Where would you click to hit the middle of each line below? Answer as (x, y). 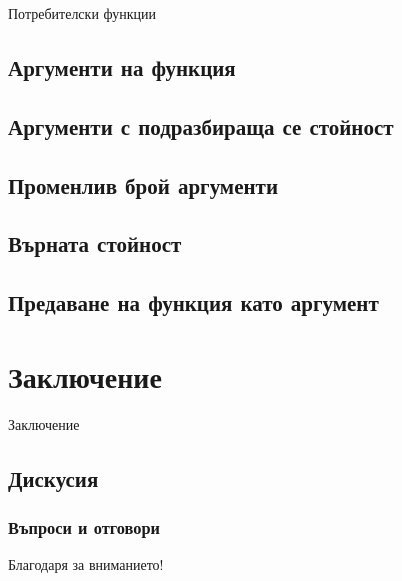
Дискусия (53, 477)
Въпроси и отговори (84, 526)
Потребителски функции (82, 13)
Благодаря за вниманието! (86, 564)
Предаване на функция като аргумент (193, 302)
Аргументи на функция (122, 66)
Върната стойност (95, 243)
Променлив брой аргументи (143, 184)
